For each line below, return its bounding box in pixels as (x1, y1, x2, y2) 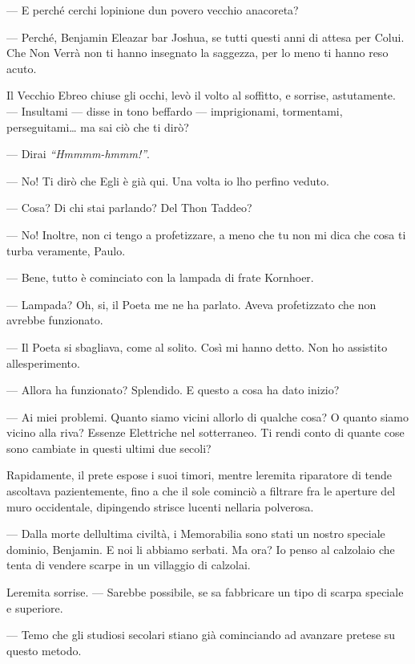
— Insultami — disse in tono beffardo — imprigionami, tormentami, (6, 102, 343, 119)
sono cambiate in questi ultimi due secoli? (6, 439, 212, 456)
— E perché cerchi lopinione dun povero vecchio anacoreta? (6, 2, 299, 18)
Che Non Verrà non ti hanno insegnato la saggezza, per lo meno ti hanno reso (6, 44, 389, 61)
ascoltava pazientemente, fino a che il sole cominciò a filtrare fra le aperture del (6, 483, 396, 499)
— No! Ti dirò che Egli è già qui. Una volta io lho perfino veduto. (6, 172, 329, 189)
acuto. (6, 59, 37, 76)
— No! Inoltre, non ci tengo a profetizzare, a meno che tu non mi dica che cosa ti (6, 226, 406, 242)
